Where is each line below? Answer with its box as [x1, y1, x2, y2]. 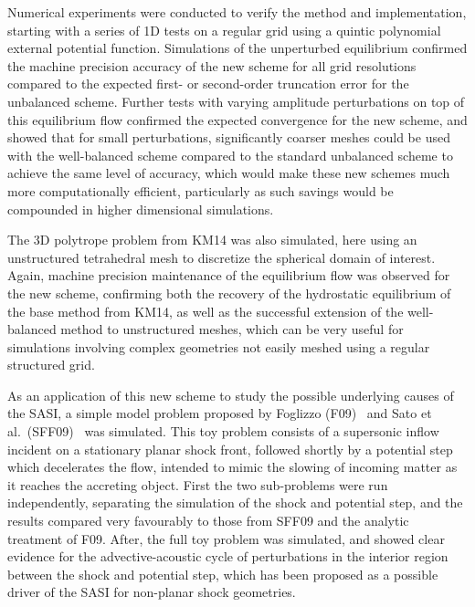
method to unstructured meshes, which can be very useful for [60, 319, 404, 339]
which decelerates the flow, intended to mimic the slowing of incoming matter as [7, 457, 458, 476]
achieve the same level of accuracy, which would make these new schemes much [7, 163, 450, 183]
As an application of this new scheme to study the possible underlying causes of [7, 385, 454, 404]
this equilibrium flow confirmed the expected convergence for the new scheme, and [7, 110, 468, 129]
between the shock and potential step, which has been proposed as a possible [7, 564, 438, 583]
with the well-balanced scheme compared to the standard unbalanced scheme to [7, 145, 453, 164]
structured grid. [7, 355, 95, 374]
